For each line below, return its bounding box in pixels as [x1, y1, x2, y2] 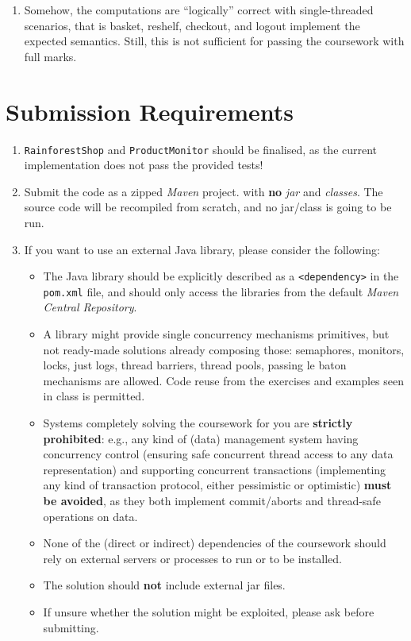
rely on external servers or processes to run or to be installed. [43, 550, 343, 566]
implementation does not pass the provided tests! [24, 156, 263, 173]
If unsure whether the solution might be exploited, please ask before [43, 603, 375, 620]
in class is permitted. [43, 388, 145, 404]
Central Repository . [43, 299, 137, 315]
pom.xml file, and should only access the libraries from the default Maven [43, 283, 399, 299]
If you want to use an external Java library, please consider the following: [24, 241, 380, 257]
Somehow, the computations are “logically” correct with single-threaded [24, 2, 374, 17]
